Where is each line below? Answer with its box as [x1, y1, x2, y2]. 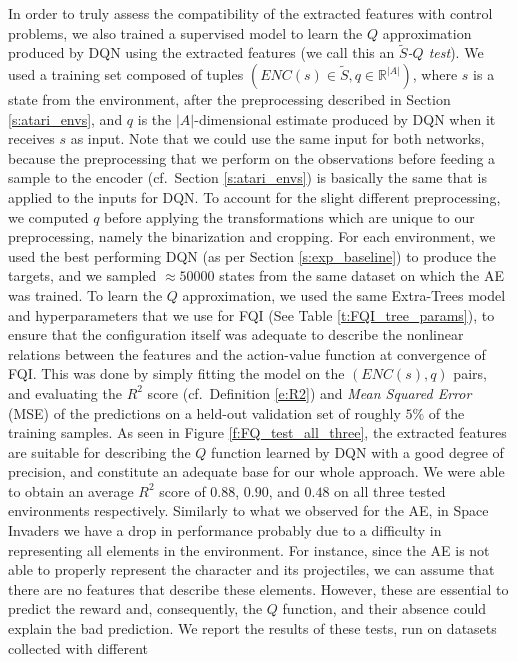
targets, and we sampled [8, 265, 157, 286]
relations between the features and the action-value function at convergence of [8, 343, 486, 364]
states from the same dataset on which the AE [219, 265, 505, 286]
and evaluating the [8, 382, 122, 403]
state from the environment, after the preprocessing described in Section [8, 89, 451, 109]
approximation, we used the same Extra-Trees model [182, 284, 506, 305]
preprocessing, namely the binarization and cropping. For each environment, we [8, 226, 496, 247]
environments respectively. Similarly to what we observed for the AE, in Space [8, 500, 489, 521]
